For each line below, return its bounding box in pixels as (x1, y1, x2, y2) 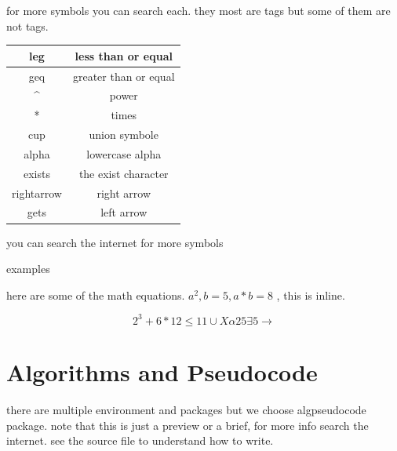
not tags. (6, 17, 49, 34)
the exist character (78, 165, 169, 181)
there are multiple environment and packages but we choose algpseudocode (6, 401, 366, 417)
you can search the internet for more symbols (6, 234, 224, 250)
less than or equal (75, 47, 173, 64)
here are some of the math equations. (6, 286, 185, 303)
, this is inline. (276, 286, 345, 303)
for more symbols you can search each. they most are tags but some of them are (6, 2, 391, 18)
